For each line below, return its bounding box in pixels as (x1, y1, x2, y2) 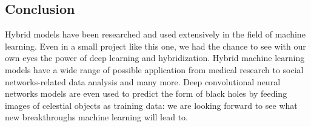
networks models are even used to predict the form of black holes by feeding (5, 87, 287, 100)
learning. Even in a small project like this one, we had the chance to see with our (5, 39, 306, 52)
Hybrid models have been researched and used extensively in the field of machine (5, 28, 306, 41)
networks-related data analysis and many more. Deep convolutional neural (5, 75, 281, 88)
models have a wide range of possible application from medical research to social (5, 63, 304, 76)
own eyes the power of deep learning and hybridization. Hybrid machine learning (5, 51, 305, 64)
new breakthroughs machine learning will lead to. (5, 111, 188, 123)
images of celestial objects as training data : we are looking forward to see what (5, 99, 298, 111)
